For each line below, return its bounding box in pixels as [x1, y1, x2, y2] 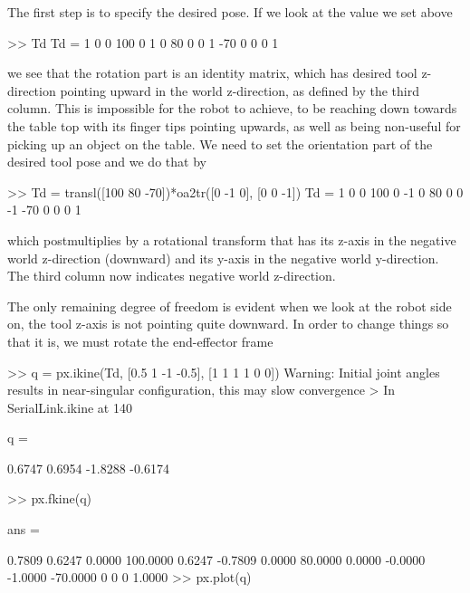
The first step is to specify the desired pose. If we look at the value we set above [7, 3, 453, 21]
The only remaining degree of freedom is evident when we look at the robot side [7, 296, 452, 315]
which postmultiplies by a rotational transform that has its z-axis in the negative [7, 230, 456, 249]
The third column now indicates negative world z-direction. [7, 266, 336, 285]
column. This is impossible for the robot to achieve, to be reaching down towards [7, 99, 457, 118]
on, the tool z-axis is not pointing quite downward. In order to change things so [7, 314, 449, 333]
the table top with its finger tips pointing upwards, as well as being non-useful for [7, 116, 461, 135]
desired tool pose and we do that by [7, 152, 206, 171]
